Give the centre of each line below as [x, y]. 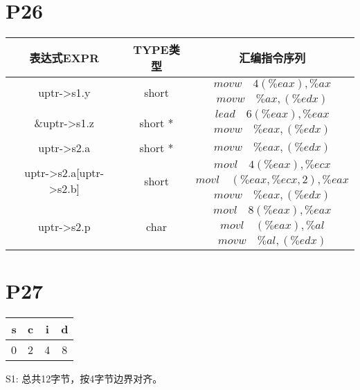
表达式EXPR [64, 58]
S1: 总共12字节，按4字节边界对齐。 [84, 379]
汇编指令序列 [272, 58]
